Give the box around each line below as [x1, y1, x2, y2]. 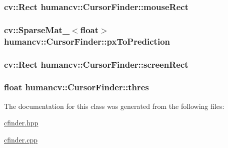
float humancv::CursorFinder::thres [4, 81, 149, 93]
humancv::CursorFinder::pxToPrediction [4, 35, 170, 47]
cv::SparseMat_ [4, 23, 70, 36]
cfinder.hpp [4, 117, 38, 128]
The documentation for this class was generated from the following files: [4, 100, 224, 111]
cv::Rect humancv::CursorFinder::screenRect [4, 58, 188, 70]
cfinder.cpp [4, 134, 37, 144]
